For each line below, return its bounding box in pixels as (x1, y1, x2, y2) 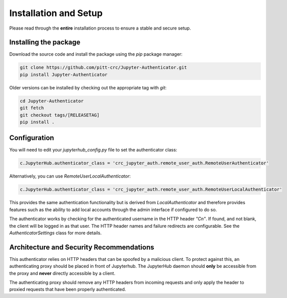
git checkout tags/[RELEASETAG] (20, 112, 100, 118)
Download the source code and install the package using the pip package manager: (9, 51, 183, 57)
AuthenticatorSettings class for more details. (9, 230, 102, 236)
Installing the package (9, 38, 80, 47)
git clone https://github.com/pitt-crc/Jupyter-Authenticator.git (20, 65, 187, 70)
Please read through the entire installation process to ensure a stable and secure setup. (9, 25, 191, 31)
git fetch (20, 105, 44, 111)
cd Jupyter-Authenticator (20, 98, 84, 104)
